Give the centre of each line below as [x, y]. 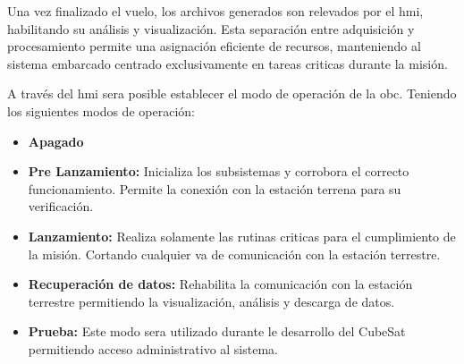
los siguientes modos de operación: [101, 110]
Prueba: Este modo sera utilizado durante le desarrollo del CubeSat [217, 331]
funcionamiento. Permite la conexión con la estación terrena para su [215, 188]
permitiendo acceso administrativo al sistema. [153, 348]
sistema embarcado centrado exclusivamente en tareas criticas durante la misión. [228, 63]
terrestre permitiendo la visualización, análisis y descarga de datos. [211, 301]
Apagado [56, 141]
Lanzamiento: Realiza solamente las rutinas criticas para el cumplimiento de [242, 236]
